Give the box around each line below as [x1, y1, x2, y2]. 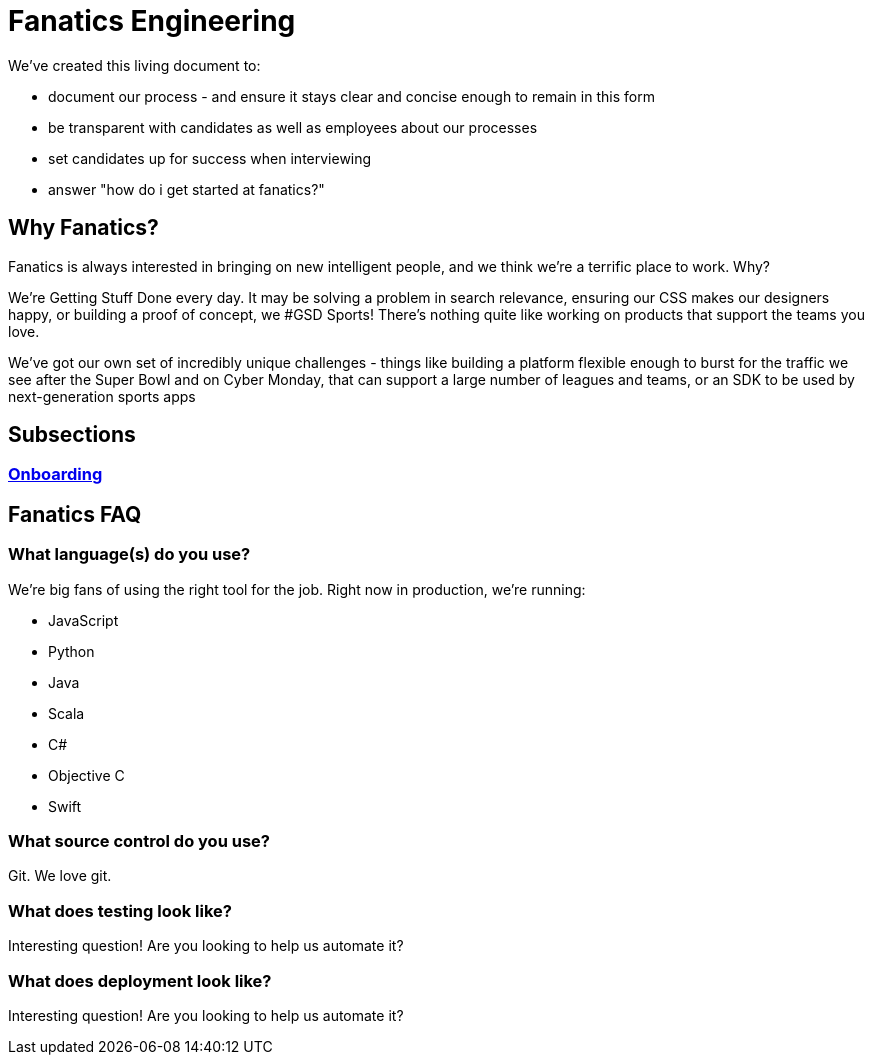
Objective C [48, 766, 125, 784]
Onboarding [8, 464, 103, 485]
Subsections [8, 422, 136, 448]
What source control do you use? [8, 831, 270, 852]
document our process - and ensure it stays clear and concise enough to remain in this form [48, 87, 655, 105]
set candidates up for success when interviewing [48, 149, 372, 167]
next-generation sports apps [8, 387, 196, 405]
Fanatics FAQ [8, 501, 142, 527]
